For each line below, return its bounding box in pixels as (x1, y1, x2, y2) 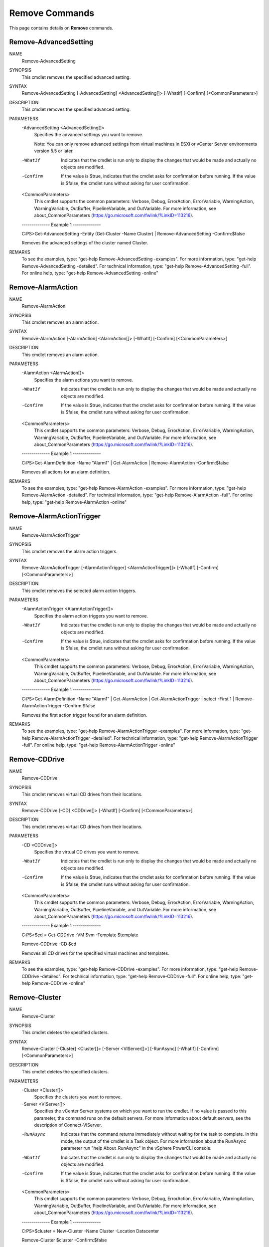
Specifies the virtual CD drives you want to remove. (34, 848, 140, 855)
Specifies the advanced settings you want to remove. (34, 132, 143, 138)
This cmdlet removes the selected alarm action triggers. (21, 588, 136, 594)
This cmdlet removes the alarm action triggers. (21, 548, 118, 554)
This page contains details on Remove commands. (9, 25, 114, 31)
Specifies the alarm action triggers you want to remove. (34, 613, 148, 619)
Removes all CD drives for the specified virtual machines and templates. (21, 950, 169, 956)
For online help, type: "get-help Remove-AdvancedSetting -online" (21, 270, 159, 276)
